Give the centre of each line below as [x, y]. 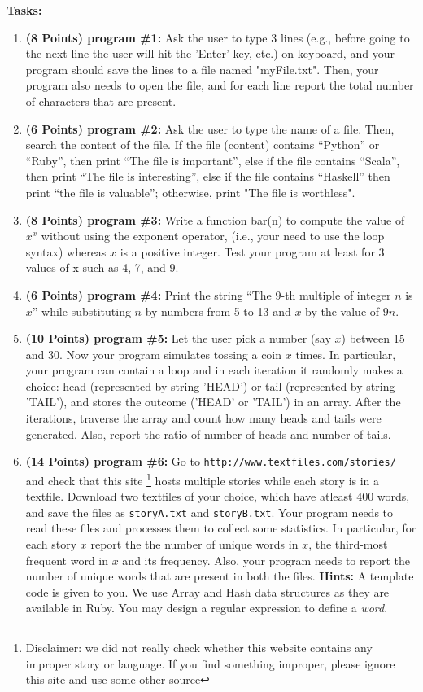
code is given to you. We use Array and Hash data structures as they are [207, 591]
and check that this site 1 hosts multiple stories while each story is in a [203, 479]
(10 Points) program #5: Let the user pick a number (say [178, 338]
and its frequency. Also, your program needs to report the [266, 560]
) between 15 [373, 338]
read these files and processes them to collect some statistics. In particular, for [221, 528]
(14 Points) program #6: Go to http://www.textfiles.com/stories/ [211, 461]
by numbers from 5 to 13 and [218, 311]
